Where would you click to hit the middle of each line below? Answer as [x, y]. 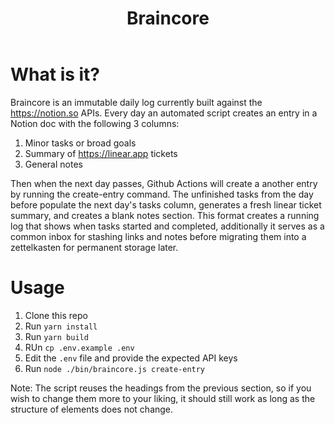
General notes [53, 164]
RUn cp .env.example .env [79, 347]
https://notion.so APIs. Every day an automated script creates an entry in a [164, 113]
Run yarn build [56, 336]
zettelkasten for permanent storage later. [94, 247]
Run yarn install [61, 326]
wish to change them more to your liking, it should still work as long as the [163, 398]
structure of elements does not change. [92, 409]
